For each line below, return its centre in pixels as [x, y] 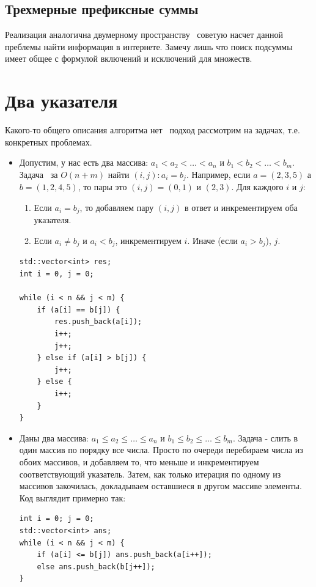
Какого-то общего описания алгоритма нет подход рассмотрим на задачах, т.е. [152, 130]
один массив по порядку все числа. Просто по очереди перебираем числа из [161, 450]
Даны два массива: [54, 437]
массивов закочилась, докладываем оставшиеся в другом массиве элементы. [160, 486]
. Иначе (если [212, 240]
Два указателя [61, 101]
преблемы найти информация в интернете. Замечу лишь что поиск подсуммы [149, 46]
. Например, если [218, 174]
